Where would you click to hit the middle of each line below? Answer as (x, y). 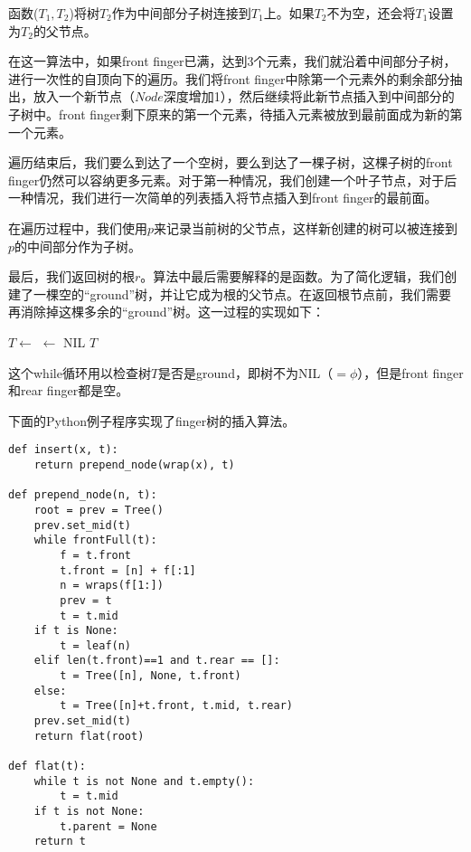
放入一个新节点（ (84, 96)
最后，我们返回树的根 (71, 276)
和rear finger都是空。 (69, 390)
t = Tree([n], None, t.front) (151, 676)
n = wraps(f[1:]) (112, 586)
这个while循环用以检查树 (80, 372)
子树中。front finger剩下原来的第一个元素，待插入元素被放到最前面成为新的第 (235, 114)
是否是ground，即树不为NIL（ (246, 372)
